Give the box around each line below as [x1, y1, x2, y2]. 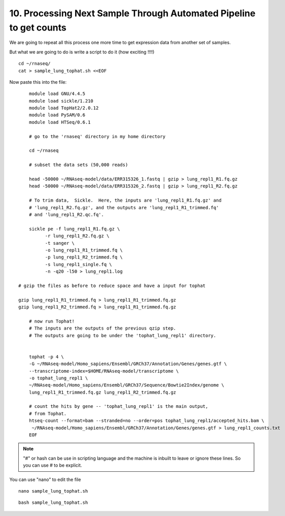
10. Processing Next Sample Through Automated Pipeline [9, 8, 256, 19]
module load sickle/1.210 [28, 98, 94, 104]
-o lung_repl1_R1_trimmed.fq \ [45, 247, 123, 253]
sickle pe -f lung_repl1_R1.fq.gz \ [28, 226, 120, 232]
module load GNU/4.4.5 [28, 91, 86, 96]
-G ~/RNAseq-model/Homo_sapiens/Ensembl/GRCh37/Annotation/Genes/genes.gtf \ [28, 361, 227, 367]
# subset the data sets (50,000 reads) [28, 162, 128, 168]
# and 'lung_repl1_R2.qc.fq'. [28, 211, 104, 217]
